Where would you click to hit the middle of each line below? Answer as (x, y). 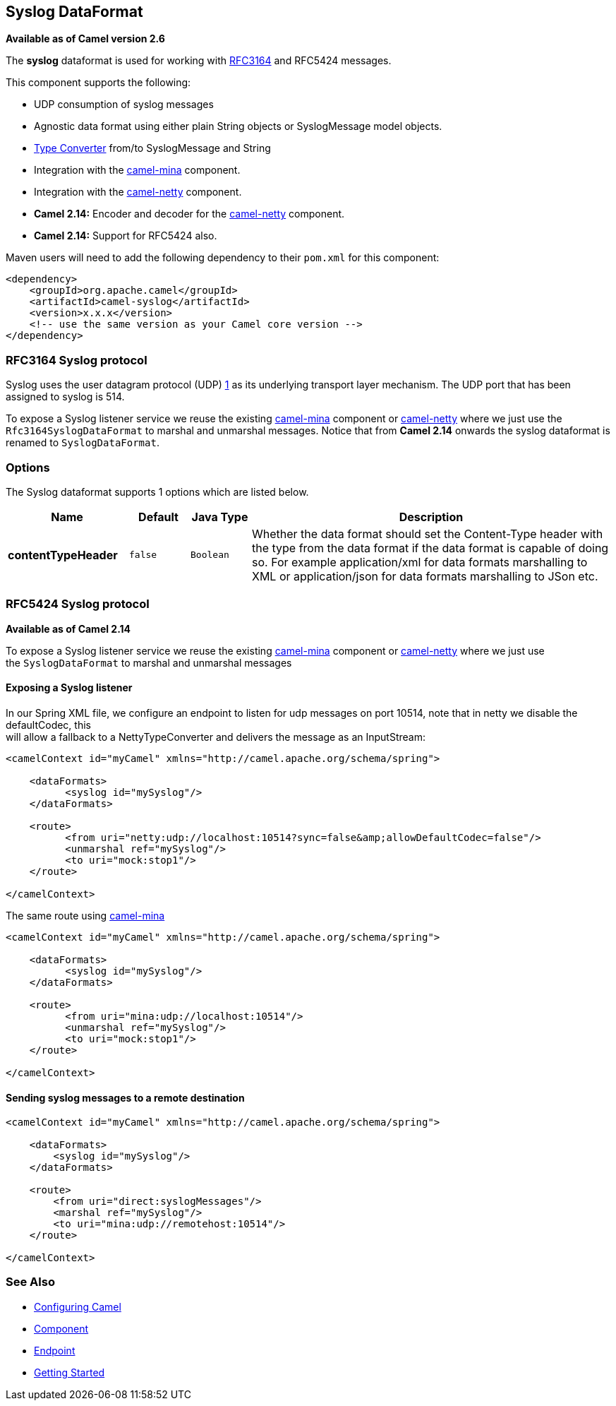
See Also (30, 1282)
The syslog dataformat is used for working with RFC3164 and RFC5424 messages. (199, 61)
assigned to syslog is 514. (65, 397)
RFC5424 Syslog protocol (78, 604)
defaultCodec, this (48, 725)
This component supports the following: (98, 83)
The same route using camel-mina (85, 915)
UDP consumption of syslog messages (124, 105)
